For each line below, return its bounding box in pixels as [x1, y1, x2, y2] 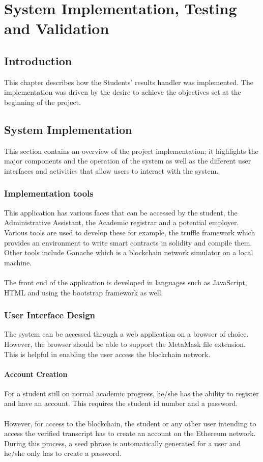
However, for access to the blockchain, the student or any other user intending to [4, 418, 256, 428]
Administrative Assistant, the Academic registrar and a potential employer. [4, 217, 239, 228]
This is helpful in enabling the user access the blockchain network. [4, 348, 211, 359]
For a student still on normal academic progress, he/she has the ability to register [4, 388, 259, 398]
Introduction [4, 52, 72, 68]
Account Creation [4, 368, 68, 379]
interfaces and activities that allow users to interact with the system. [4, 165, 219, 176]
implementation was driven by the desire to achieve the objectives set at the [4, 87, 241, 97]
